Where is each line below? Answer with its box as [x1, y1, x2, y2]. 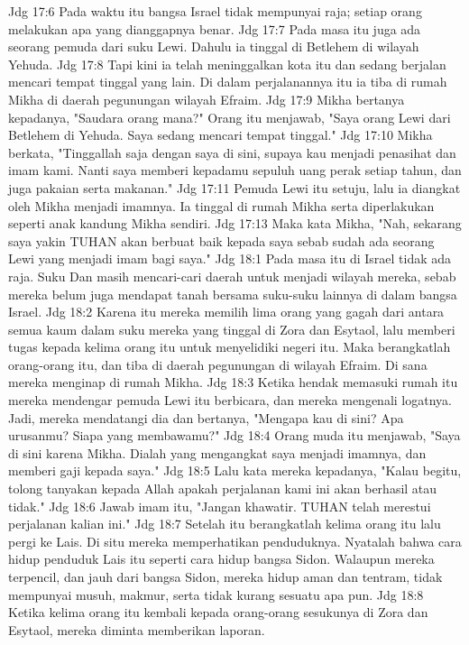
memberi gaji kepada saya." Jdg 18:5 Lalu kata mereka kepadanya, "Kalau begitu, [8, 461, 462, 480]
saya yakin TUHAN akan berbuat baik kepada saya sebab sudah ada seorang [8, 231, 435, 250]
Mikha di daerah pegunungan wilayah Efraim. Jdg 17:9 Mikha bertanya [8, 89, 405, 108]
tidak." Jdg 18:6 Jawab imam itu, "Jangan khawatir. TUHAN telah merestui [8, 496, 431, 515]
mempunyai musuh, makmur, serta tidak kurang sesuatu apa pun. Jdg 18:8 [8, 585, 424, 604]
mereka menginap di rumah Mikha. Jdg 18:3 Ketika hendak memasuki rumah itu [8, 373, 458, 392]
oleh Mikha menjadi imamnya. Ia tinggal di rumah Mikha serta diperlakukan [8, 196, 435, 215]
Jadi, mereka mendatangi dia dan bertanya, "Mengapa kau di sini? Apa [8, 408, 404, 427]
